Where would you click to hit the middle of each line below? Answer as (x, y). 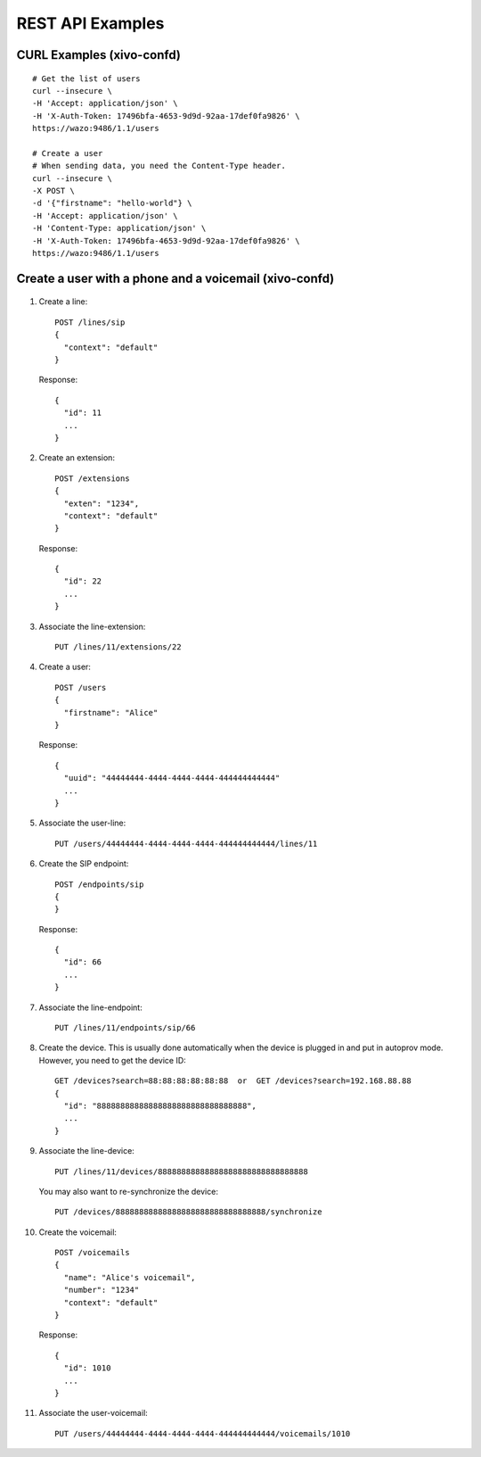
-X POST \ (53, 191)
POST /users (81, 687)
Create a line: (63, 302)
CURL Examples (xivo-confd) (99, 55)
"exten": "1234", (102, 503)
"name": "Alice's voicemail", (130, 1277)
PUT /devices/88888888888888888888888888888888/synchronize (188, 1212)
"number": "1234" (102, 1290)
